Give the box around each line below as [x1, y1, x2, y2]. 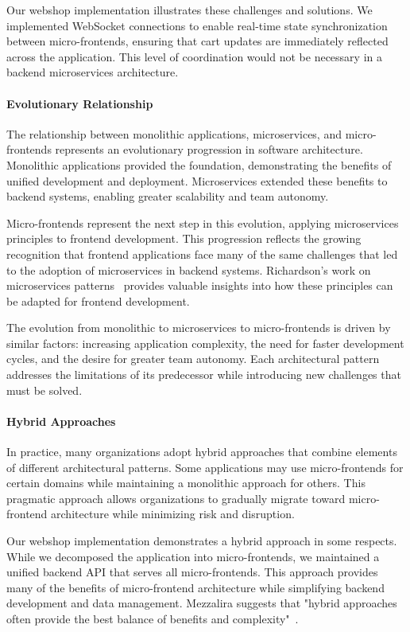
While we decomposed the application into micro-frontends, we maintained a [6, 548, 380, 564]
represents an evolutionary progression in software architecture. [55, 141, 363, 158]
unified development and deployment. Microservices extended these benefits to [6, 172, 388, 189]
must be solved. [6, 381, 83, 398]
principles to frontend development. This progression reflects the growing [6, 230, 362, 247]
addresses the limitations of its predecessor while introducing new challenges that [6, 366, 401, 383]
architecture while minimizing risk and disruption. [51, 505, 295, 522]
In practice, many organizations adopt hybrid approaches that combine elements [6, 443, 397, 460]
